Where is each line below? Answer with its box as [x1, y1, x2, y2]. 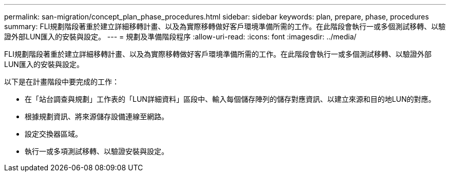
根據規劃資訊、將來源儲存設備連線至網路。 [25, 112, 168, 121]
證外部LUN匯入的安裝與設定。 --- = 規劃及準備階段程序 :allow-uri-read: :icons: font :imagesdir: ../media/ [4, 32, 357, 41]
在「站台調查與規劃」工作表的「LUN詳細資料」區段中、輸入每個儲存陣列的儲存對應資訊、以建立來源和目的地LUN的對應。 [25, 95, 436, 103]
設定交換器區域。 [25, 129, 82, 138]
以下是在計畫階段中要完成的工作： [4, 77, 119, 86]
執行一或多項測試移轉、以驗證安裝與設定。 [25, 147, 168, 156]
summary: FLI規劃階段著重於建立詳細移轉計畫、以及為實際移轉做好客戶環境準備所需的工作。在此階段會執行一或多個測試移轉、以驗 [4, 22, 446, 31]
